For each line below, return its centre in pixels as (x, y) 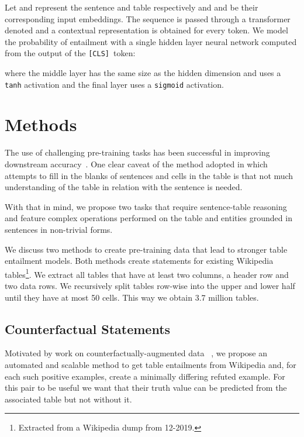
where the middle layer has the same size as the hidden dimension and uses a (143, 73)
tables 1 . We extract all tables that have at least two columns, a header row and (147, 273)
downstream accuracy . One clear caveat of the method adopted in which (136, 164)
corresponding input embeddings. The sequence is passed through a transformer (148, 18)
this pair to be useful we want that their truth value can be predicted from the (146, 388)
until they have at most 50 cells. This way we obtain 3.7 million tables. (132, 297)
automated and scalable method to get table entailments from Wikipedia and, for (151, 364)
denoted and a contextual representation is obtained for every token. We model (146, 30)
